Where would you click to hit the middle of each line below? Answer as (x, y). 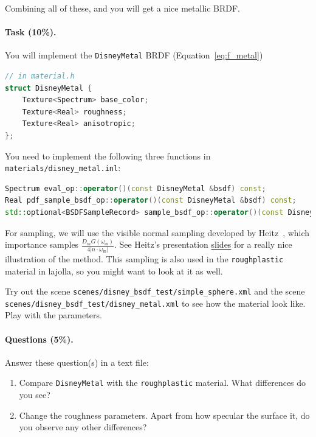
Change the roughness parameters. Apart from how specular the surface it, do (164, 415)
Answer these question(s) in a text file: (77, 362)
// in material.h (40, 76)
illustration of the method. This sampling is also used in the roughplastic (144, 258)
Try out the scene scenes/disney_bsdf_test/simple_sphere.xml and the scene (155, 291)
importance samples (42, 244)
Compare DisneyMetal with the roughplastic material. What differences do (163, 383)
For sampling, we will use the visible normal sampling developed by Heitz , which (157, 232)
